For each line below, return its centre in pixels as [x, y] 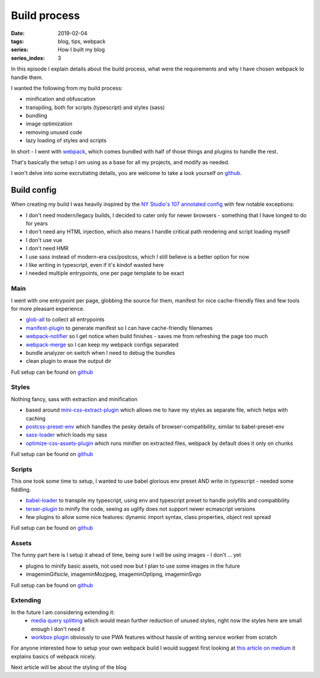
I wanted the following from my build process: [67, 88]
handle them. [27, 77]
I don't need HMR [47, 249]
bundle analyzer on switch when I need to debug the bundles [100, 352]
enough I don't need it [58, 629]
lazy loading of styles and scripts [66, 141]
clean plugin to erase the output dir [69, 361]
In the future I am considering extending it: [63, 612]
